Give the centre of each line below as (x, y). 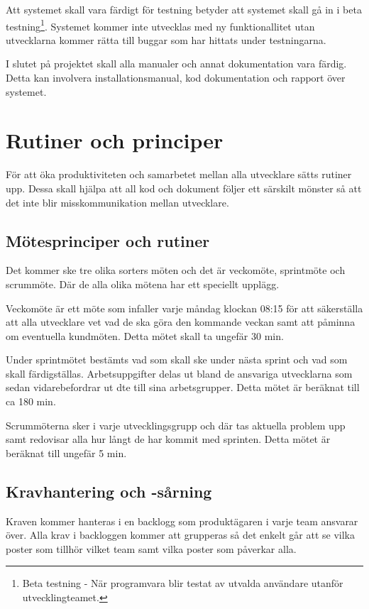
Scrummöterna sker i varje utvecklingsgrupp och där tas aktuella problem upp (176, 425)
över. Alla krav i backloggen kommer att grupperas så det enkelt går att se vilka (180, 535)
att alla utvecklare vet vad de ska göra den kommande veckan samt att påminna (181, 322)
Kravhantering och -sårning (109, 491)
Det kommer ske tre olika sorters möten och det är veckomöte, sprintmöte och (176, 270)
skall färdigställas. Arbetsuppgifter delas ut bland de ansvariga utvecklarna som (179, 373)
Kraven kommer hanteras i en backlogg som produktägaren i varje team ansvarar (182, 521)
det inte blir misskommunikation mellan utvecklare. (117, 202)
